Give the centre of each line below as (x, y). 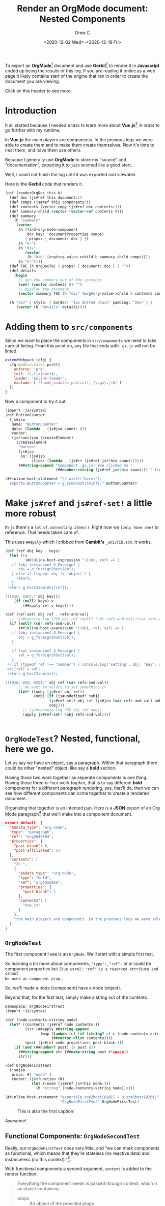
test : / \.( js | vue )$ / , (36, 374)
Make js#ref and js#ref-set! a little (79, 503)
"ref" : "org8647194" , (32, 837)
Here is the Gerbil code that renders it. (44, 184)
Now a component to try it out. (36, 401)
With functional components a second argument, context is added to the (79, 1169)
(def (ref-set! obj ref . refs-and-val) (47, 615)
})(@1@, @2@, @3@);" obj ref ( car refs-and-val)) (57, 682)
